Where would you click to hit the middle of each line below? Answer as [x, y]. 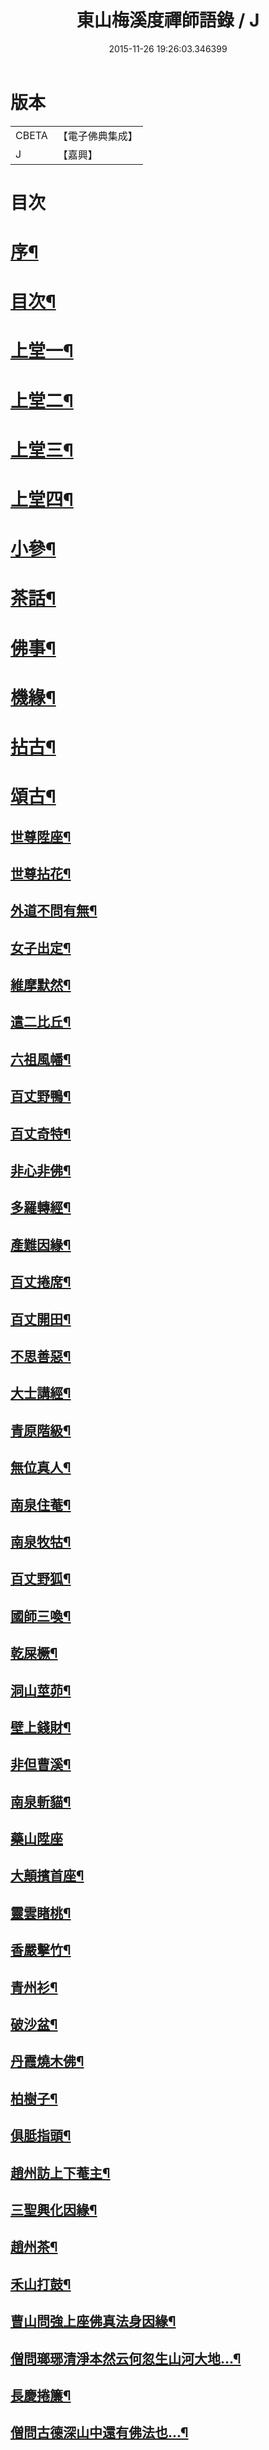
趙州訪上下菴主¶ [60, 2172]
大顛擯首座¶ [47, 1876]
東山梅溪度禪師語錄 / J [168, 20]
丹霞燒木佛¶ [47, 2061]
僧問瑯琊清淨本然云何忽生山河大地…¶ [126, 2358]
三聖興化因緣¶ [54, 2209]
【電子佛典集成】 [97, 136]
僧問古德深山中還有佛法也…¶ [99, 2432]
